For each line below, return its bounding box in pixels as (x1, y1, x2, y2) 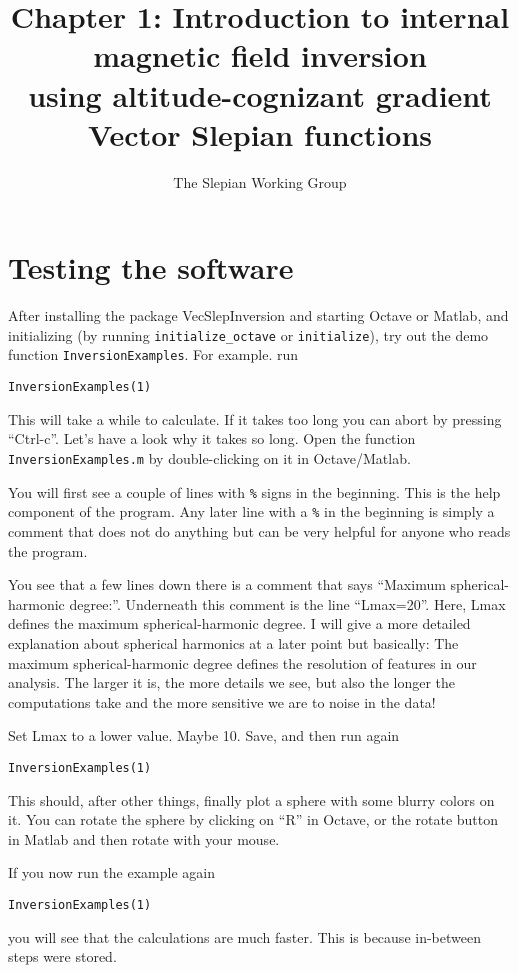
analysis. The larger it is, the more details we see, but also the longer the (8, 672, 456, 693)
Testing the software (8, 247, 294, 288)
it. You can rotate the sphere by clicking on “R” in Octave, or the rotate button (8, 809, 499, 830)
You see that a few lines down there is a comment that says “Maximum (8, 574, 446, 595)
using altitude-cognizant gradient (28, 74, 492, 115)
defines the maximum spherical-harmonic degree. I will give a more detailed (8, 613, 471, 634)
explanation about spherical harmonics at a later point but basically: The (8, 632, 459, 653)
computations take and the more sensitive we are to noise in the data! (8, 691, 436, 712)
